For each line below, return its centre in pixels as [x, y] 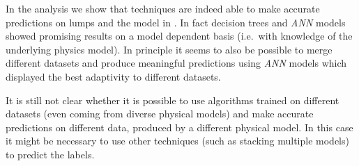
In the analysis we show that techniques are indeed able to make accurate [163, 8]
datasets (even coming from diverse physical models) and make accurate [160, 114]
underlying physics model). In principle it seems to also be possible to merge [169, 49]
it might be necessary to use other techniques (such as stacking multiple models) [177, 141]
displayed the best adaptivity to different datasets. [113, 76]
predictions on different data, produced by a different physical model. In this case [179, 127]
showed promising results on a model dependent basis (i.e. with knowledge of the [179, 36]
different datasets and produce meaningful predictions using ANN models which [176, 63]
